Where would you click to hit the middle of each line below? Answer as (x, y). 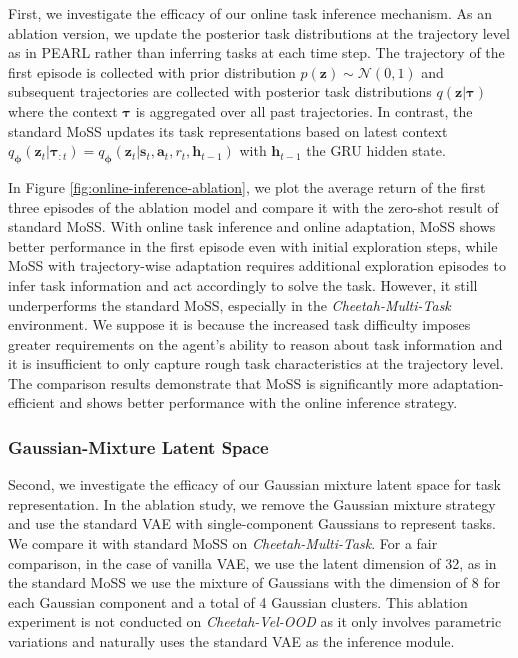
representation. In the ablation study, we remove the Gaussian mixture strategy (252, 503)
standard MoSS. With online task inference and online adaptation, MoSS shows (252, 226)
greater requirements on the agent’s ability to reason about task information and (255, 343)
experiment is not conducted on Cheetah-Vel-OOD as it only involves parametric (255, 621)
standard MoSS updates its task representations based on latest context (228, 130)
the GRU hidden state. (376, 150)
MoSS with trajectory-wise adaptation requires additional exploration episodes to (257, 265)
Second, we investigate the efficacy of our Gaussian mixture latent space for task (254, 484)
